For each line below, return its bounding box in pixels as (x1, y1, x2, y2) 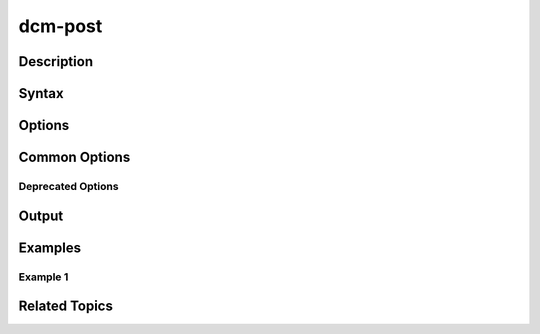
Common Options (18, 149, 131, 166)
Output (18, 207, 64, 224)
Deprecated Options (18, 179, 119, 193)
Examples (18, 239, 82, 256)
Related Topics (18, 298, 114, 315)
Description (18, 53, 94, 70)
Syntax (18, 85, 64, 102)
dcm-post (18, 15, 103, 37)
